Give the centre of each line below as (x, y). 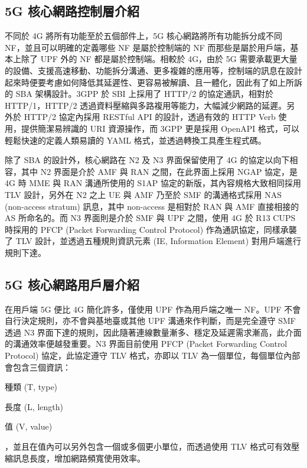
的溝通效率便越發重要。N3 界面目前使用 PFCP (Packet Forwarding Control (146, 344)
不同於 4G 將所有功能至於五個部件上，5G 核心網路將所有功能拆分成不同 (143, 36)
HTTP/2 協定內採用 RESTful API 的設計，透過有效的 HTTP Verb (150, 117)
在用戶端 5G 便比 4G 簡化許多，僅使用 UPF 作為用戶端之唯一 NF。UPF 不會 (153, 309)
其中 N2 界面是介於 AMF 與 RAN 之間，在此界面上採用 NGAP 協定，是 (159, 171)
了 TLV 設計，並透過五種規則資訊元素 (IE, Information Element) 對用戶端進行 (153, 241)
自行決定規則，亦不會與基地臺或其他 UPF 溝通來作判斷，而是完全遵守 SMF (150, 321)
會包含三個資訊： (38, 367)
